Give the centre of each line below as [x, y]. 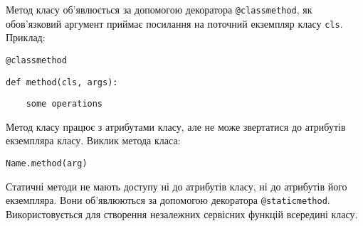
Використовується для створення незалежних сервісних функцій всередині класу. [182, 214]
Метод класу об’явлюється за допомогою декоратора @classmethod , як [159, 9]
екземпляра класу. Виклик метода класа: [93, 140]
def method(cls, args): [62, 82]
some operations [64, 104]
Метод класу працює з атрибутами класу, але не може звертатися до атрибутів [176, 126]
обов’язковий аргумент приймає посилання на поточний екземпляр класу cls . [174, 23]
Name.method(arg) [47, 164]
